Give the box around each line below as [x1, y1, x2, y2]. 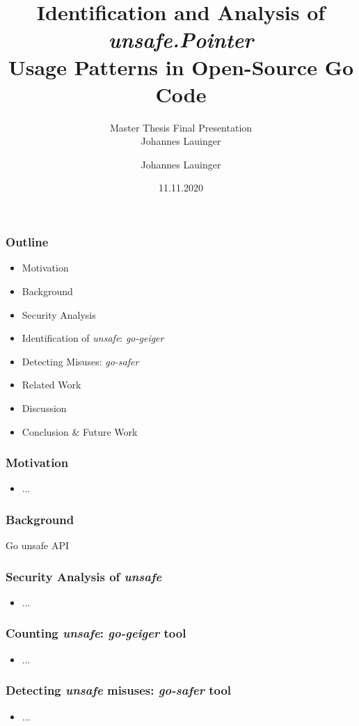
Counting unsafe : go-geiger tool [6, 624, 186, 642]
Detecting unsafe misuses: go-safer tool [6, 681, 232, 699]
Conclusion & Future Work [22, 424, 138, 439]
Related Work [22, 377, 81, 392]
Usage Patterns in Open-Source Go [8, 52, 354, 81]
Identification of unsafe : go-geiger [22, 331, 164, 345]
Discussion [22, 400, 67, 415]
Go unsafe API [6, 538, 69, 553]
